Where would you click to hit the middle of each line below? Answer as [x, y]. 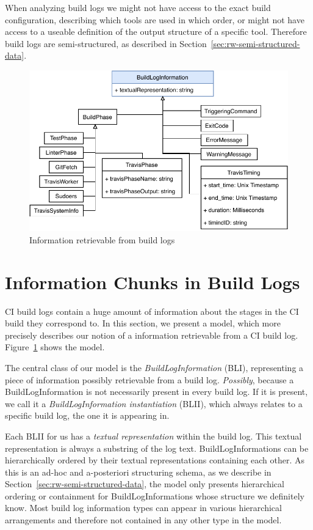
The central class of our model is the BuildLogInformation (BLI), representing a [154, 367]
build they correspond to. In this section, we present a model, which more [143, 323]
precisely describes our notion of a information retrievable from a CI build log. [152, 335]
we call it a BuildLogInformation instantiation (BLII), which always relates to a [154, 403]
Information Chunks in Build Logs [153, 282]
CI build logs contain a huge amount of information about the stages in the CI [152, 311]
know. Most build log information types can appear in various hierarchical [143, 508]
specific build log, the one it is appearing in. [87, 415]
